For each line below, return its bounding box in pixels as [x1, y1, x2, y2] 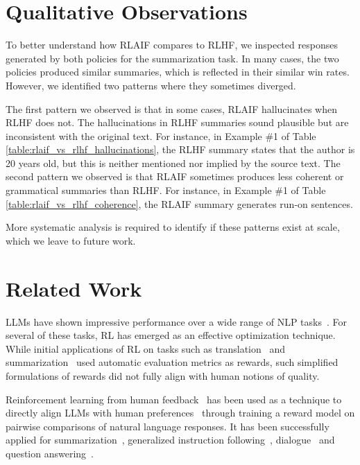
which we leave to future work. [6, 233, 136, 247]
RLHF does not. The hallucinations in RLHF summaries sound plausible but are [6, 115, 349, 130]
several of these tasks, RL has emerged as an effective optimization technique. [6, 328, 336, 342]
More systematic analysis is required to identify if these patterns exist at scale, [6, 220, 340, 234]
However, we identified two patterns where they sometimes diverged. [6, 78, 296, 92]
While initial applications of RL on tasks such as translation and [6, 341, 286, 356]
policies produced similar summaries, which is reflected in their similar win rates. [6, 64, 350, 79]
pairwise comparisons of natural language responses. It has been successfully [6, 419, 329, 433]
